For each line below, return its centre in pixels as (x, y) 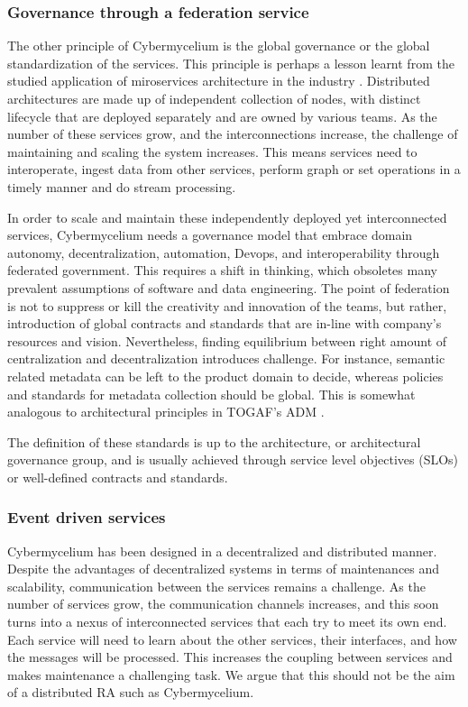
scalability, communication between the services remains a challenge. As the (216, 586)
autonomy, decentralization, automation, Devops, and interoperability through (224, 252)
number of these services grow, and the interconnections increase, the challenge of (233, 134)
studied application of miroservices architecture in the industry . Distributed (219, 81)
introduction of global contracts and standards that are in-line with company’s (225, 323)
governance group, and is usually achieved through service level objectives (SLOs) (233, 459)
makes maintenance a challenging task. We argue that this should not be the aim (231, 674)
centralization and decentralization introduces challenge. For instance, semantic (226, 358)
